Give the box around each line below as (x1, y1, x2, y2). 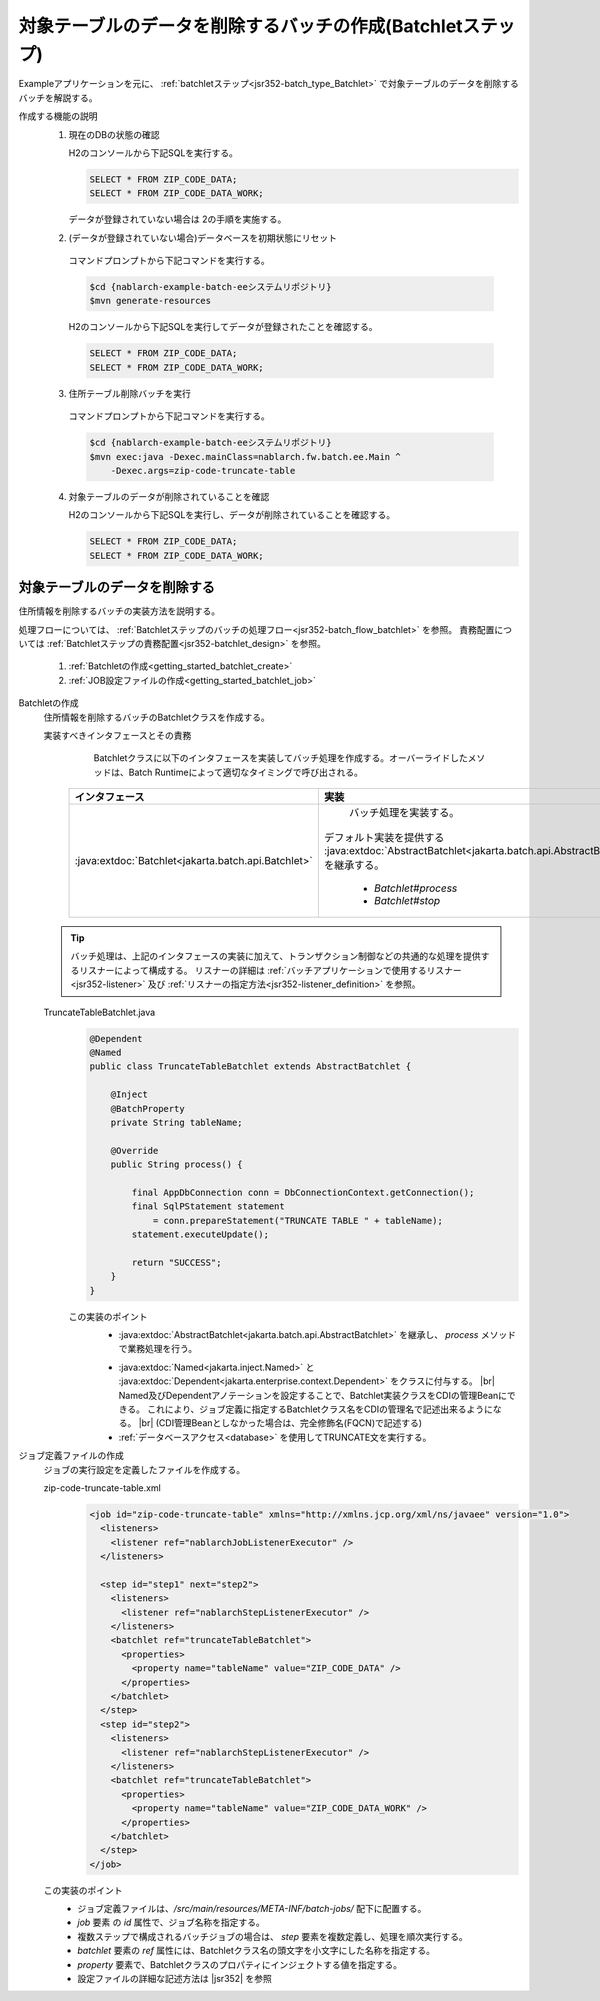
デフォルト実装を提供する (323, 831, 445, 845)
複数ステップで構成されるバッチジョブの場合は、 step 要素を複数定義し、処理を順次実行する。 (77, 1930, 469, 1942)
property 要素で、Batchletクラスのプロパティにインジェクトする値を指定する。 (77, 1958, 403, 1970)
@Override (110, 1145, 159, 1156)
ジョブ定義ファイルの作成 (18, 1450, 124, 1462)
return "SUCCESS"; (131, 1256, 222, 1268)
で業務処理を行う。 (118, 1343, 198, 1355)
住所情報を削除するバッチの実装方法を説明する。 (18, 605, 220, 617)
